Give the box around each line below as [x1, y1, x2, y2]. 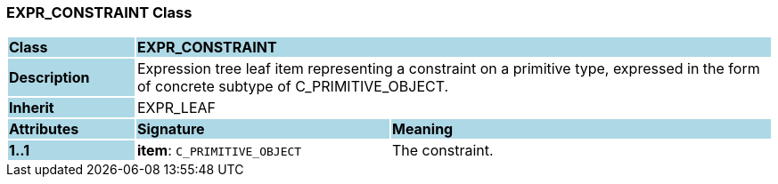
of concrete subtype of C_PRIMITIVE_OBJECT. [136, 77, 449, 96]
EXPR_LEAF [136, 99, 217, 117]
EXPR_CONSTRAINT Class [6, 4, 192, 21]
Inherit [9, 99, 54, 117]
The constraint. [391, 141, 494, 160]
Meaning [391, 120, 454, 139]
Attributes [9, 120, 79, 139]
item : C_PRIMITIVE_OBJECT [136, 141, 302, 160]
